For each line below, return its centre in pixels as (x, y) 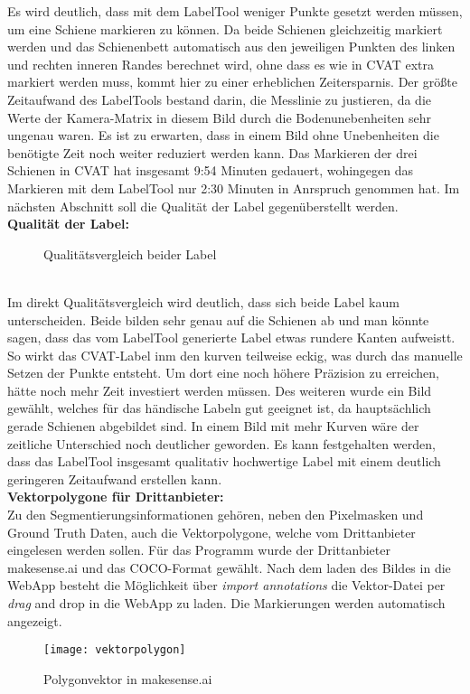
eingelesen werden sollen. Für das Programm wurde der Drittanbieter (199, 550)
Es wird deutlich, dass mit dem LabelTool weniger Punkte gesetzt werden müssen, (235, 11)
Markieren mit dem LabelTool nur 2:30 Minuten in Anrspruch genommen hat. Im (234, 188)
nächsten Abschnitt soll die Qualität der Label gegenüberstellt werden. (203, 206)
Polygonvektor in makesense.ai (128, 678)
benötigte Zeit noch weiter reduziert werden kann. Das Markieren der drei (212, 152)
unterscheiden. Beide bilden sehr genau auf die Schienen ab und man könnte (218, 319)
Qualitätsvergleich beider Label (130, 253)
